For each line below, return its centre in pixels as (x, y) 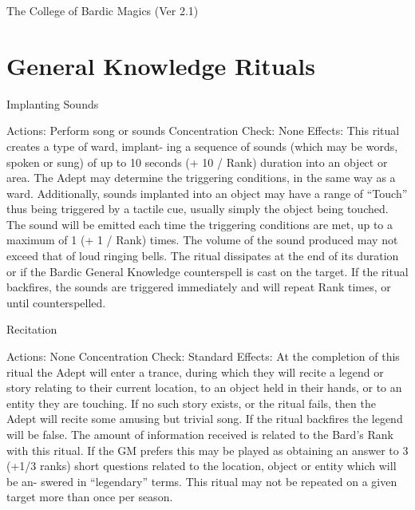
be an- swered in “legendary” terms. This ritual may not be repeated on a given (202, 481)
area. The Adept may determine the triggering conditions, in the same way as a (201, 178)
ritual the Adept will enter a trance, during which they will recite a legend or (195, 372)
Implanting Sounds (53, 103)
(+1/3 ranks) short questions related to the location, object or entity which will (202, 466)
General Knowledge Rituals (161, 65)
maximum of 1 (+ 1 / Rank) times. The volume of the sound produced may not (202, 240)
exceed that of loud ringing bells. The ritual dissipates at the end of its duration (203, 256)
